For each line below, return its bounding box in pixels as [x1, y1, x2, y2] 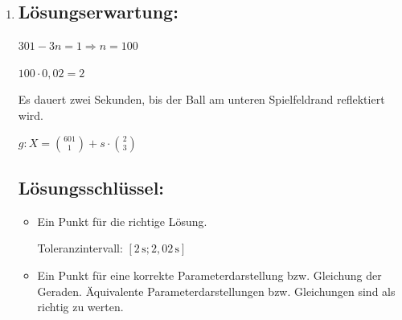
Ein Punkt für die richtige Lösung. [37, 212, 207, 229]
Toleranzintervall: [37, 240, 123, 256]
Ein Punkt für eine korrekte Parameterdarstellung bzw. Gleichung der [37, 266, 382, 283]
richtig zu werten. [37, 298, 124, 315]
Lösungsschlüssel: [18, 174, 165, 199]
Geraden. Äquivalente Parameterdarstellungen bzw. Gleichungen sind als [37, 282, 396, 299]
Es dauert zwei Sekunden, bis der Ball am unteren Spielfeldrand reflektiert [18, 91, 385, 108]
